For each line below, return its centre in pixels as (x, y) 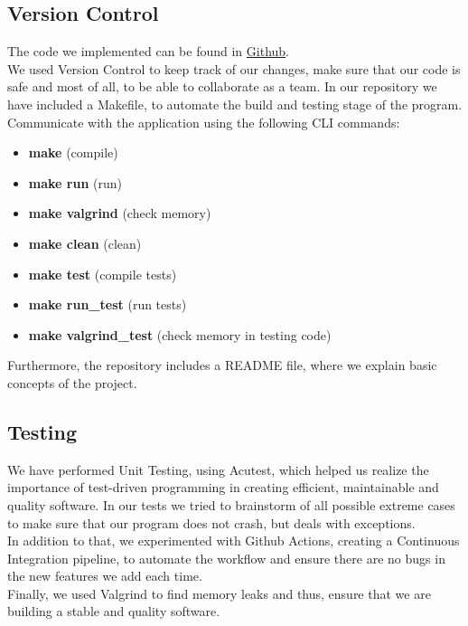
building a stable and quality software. (114, 611)
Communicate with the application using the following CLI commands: (204, 122)
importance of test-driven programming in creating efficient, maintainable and (223, 487)
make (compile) (73, 152)
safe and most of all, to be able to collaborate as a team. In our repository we (222, 86)
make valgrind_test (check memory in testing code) (180, 334)
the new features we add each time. (105, 576)
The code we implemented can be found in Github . (149, 51)
